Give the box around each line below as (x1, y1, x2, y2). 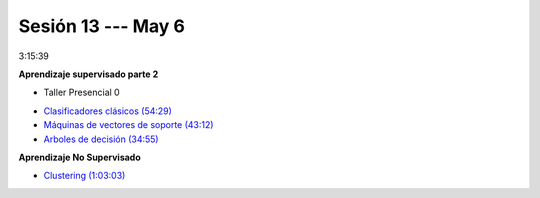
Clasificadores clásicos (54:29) (43, 105, 172, 117)
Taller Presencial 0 (43, 86, 120, 99)
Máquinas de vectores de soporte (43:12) (43, 119, 214, 131)
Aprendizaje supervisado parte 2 (18, 68, 159, 80)
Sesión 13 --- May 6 (18, 15, 185, 37)
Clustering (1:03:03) (43, 170, 126, 182)
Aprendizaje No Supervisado (18, 151, 142, 163)
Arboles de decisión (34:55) (43, 133, 159, 145)
